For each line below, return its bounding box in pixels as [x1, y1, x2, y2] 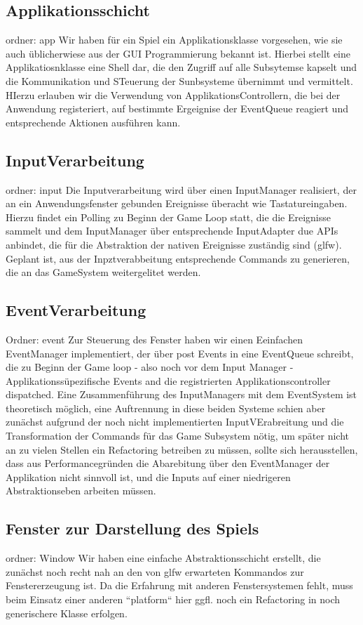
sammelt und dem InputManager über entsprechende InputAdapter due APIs [6, 223, 338, 238]
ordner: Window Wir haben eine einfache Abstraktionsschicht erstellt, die [6, 551, 321, 565]
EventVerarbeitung [6, 299, 146, 321]
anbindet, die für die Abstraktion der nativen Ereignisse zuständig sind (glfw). [6, 237, 342, 251]
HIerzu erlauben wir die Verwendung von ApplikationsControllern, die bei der [6, 87, 341, 102]
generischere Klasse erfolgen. [6, 605, 128, 620]
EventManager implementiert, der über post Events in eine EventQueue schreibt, [6, 346, 354, 360]
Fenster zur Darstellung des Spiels [6, 518, 259, 539]
